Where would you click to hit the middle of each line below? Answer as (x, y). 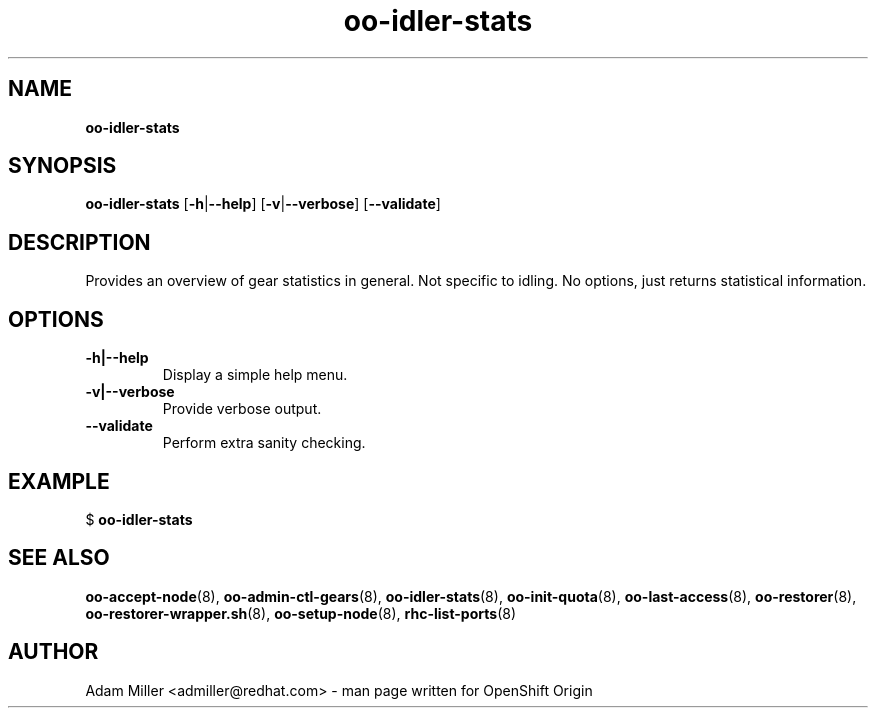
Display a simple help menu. (255, 375)
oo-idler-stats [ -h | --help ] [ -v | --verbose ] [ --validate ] (263, 204)
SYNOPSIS (62, 166)
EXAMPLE (59, 481)
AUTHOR (53, 652)
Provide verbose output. (242, 409)
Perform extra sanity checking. (264, 443)
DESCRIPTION (79, 242)
